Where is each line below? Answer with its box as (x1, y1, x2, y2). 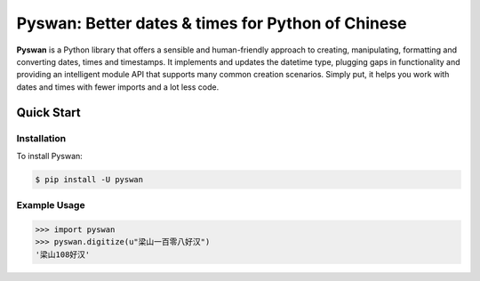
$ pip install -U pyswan (35, 174, 144, 184)
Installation (16, 132, 67, 144)
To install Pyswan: (16, 150, 84, 161)
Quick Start (16, 105, 81, 120)
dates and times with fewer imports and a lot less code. (16, 81, 220, 92)
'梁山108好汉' (35, 249, 91, 260)
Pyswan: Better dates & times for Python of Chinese (16, 13, 408, 33)
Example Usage (16, 199, 85, 212)
